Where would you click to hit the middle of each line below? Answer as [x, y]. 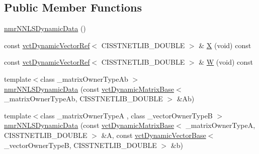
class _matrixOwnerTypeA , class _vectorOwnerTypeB [126, 115]
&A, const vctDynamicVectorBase [154, 135]
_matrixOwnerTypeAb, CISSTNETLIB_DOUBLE [83, 99]
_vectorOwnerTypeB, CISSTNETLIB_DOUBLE [80, 145]
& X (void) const [225, 45]
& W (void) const [226, 62]
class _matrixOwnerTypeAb [84, 79]
